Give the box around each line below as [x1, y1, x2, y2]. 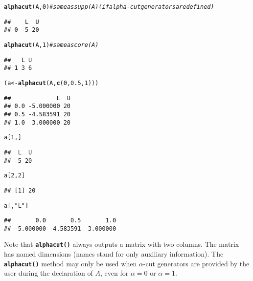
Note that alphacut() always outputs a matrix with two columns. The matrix [4, 239, 239, 249]
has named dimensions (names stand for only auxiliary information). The [4, 249, 224, 259]
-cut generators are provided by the [143, 258, 250, 268]
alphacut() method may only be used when [4, 258, 137, 268]
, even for [100, 268, 129, 278]
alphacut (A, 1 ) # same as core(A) [4, 41, 99, 48]
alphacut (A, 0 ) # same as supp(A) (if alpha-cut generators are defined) [4, 3, 214, 10]
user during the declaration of [4, 268, 93, 278]
